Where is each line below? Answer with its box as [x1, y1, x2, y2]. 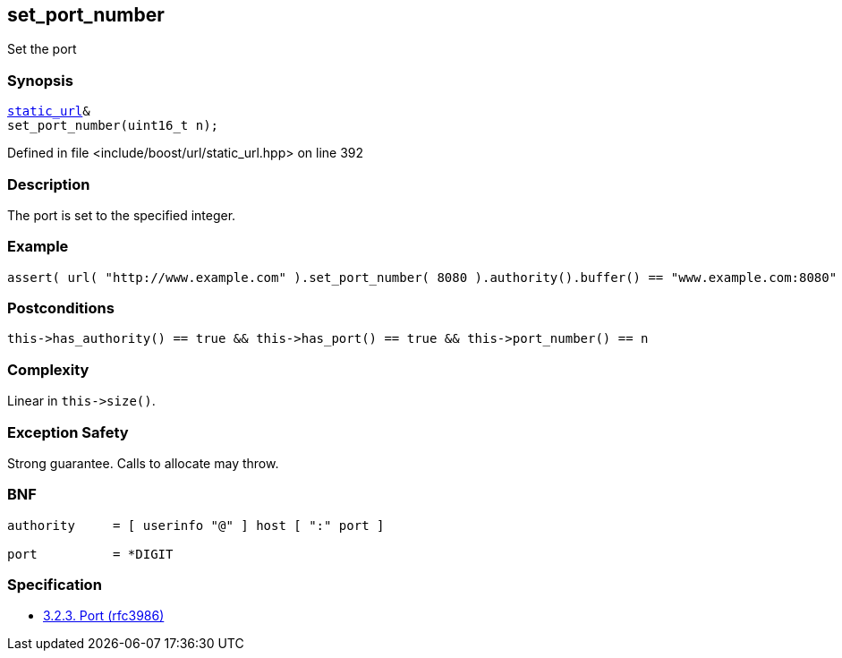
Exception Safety [7, 423, 129, 441]
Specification [7, 576, 102, 594]
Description [7, 175, 90, 193]
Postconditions [7, 299, 115, 318]
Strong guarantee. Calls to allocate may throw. [7, 455, 279, 471]
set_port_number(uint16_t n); [7, 118, 219, 133]
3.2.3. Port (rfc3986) [43, 608, 165, 624]
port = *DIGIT [7, 546, 174, 561]
